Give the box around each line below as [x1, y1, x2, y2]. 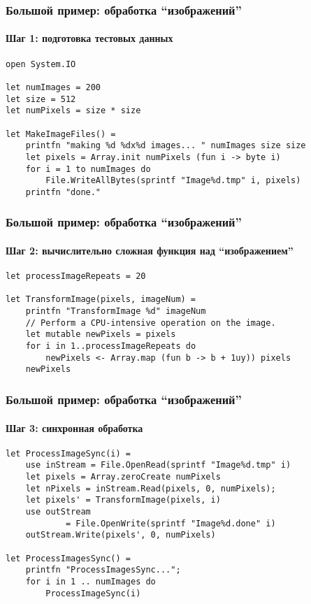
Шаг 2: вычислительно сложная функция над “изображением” [6, 243, 294, 257]
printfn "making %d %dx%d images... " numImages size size [25, 141, 306, 151]
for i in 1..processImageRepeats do [25, 341, 196, 352]
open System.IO [6, 59, 76, 69]
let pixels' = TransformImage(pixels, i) [25, 495, 221, 505]
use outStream [25, 506, 91, 517]
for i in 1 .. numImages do [25, 576, 156, 587]
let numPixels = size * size [6, 106, 141, 116]
